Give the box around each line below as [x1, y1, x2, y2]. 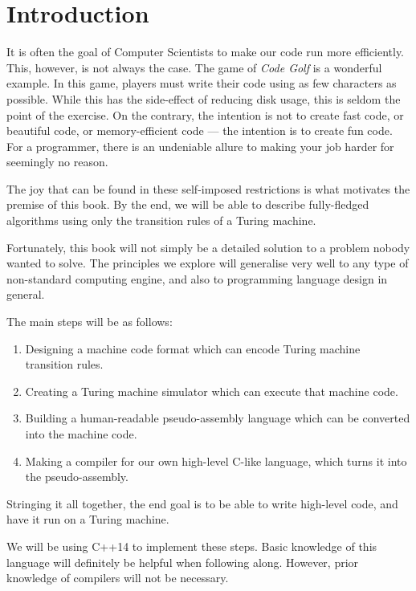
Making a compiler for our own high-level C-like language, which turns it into [25, 452, 407, 469]
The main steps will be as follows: [6, 313, 173, 330]
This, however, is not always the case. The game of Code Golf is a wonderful [6, 59, 382, 75]
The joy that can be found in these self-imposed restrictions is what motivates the [6, 180, 410, 197]
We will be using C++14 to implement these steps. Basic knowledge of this [6, 537, 377, 554]
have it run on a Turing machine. [6, 511, 169, 528]
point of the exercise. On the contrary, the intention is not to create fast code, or [6, 106, 404, 123]
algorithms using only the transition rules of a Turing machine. [6, 212, 316, 229]
